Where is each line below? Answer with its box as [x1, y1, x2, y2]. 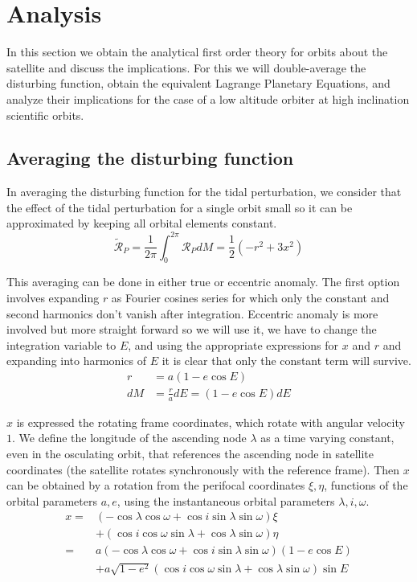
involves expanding [6, 289, 100, 305]
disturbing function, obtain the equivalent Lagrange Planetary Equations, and [6, 75, 390, 92]
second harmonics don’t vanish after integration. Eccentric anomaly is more [6, 305, 378, 322]
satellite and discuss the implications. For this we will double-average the [6, 59, 366, 76]
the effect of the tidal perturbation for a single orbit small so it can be [6, 199, 353, 215]
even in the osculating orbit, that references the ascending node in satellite [6, 445, 374, 462]
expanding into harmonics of [6, 352, 146, 369]
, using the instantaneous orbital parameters [117, 492, 335, 509]
